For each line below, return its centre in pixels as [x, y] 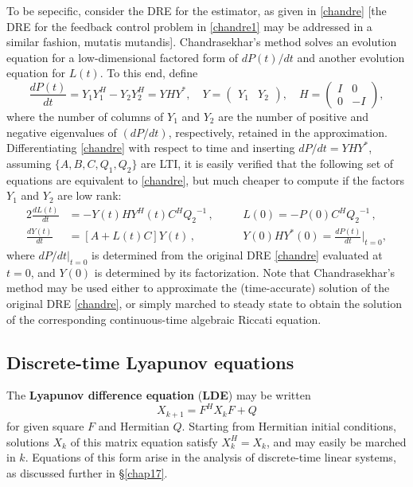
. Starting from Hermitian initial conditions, [289, 425]
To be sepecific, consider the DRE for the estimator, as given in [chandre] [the [197, 10]
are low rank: [90, 195]
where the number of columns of [85, 116]
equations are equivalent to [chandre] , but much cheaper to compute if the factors [206, 179]
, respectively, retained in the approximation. [278, 132]
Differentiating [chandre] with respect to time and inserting [151, 148]
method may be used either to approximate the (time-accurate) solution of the [198, 288]
